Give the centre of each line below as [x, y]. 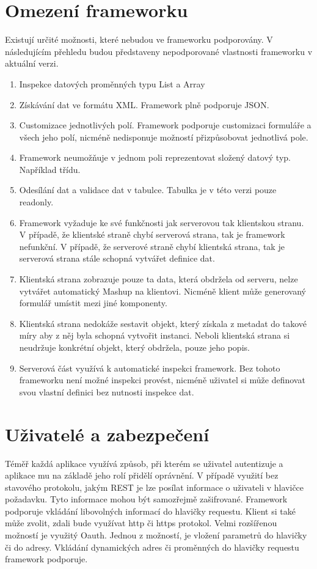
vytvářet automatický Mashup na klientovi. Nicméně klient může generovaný [162, 291]
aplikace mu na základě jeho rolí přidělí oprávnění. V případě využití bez [142, 475]
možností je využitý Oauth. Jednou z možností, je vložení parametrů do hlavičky [156, 535]
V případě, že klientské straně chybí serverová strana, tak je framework [152, 234]
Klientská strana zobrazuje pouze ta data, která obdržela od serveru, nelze [158, 279]
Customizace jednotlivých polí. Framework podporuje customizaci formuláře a [165, 125]
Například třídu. [50, 169]
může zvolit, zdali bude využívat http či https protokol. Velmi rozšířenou [141, 523]
